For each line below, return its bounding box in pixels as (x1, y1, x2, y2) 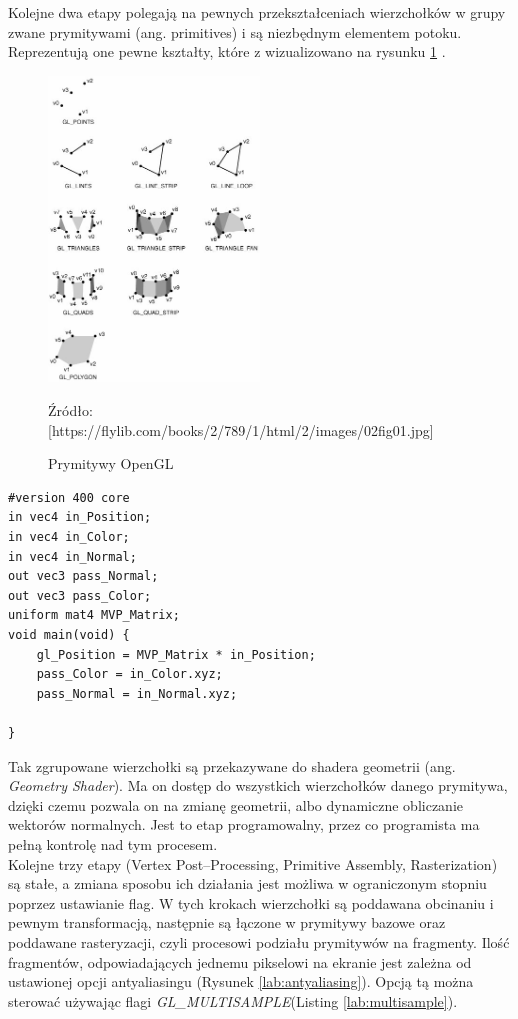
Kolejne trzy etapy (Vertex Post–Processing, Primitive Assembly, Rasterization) (8, 853, 498, 874)
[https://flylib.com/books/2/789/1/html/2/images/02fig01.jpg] (48, 419, 434, 440)
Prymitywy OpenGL (48, 453, 174, 474)
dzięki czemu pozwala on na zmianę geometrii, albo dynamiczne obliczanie (8, 794, 463, 815)
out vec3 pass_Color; (8, 588, 152, 603)
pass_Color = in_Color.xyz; (36, 667, 223, 682)
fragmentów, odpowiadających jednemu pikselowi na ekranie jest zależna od (8, 951, 472, 972)
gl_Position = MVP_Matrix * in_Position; (36, 647, 316, 662)
